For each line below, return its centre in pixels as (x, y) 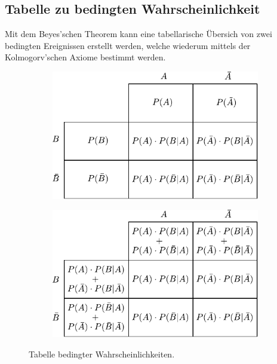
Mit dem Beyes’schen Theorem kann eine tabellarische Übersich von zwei (138, 34)
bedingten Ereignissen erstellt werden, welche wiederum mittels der (128, 45)
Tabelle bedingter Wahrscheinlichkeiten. (102, 354)
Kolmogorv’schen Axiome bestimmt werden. (85, 57)
